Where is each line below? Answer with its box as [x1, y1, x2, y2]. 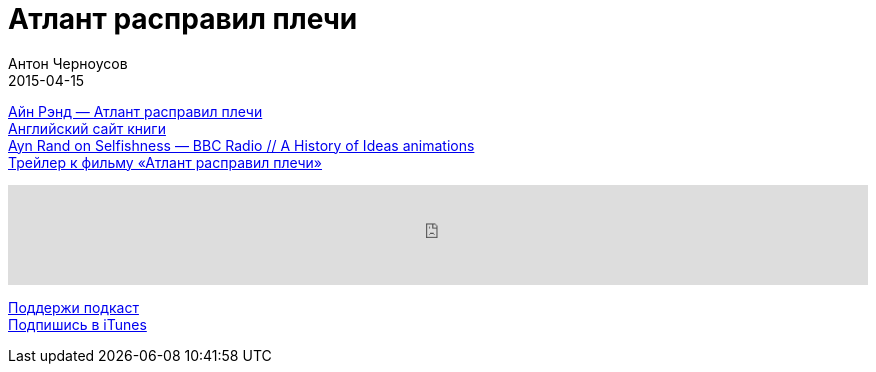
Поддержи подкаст [8, 298, 139, 316]
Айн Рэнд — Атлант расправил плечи [8, 102, 263, 120]
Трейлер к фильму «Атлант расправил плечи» [8, 153, 323, 171]
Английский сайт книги [8, 119, 166, 137]
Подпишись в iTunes [8, 315, 147, 333]
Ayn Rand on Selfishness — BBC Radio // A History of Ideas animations [8, 136, 475, 154]
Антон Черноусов [8, 54, 128, 72]
